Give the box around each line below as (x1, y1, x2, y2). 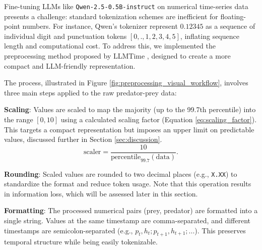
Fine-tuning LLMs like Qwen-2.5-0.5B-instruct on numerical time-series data (4, 1, 248, 11)
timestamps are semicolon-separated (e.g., (4, 225, 133, 235)
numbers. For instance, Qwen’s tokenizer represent (22, 21, 178, 31)
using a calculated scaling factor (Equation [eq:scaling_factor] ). (60, 114, 257, 124)
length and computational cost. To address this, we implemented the (4, 40, 216, 51)
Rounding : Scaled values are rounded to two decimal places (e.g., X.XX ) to (4, 168, 237, 179)
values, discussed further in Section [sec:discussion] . (4, 134, 162, 144)
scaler (84, 148, 101, 156)
